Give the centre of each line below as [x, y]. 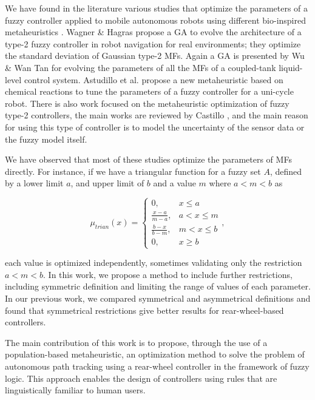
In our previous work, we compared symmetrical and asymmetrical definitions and [158, 298]
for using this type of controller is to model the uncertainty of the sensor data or [155, 127]
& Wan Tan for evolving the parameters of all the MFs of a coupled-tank [141, 67]
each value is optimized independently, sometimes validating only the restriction [154, 263]
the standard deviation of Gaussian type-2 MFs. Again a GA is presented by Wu [155, 56]
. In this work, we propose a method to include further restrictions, [168, 274]
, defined [286, 171]
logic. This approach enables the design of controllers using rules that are [141, 378]
